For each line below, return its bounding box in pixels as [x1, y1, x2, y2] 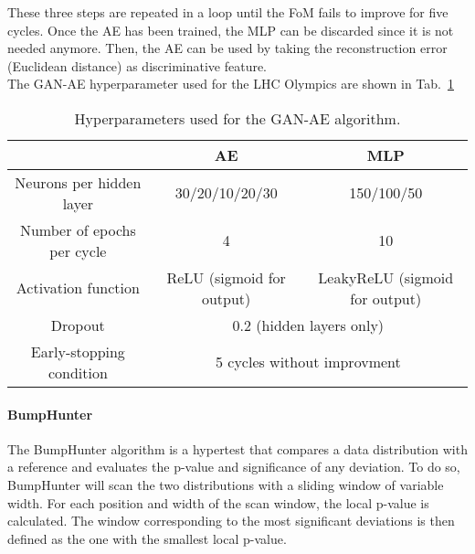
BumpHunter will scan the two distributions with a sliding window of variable [7, 474, 444, 494]
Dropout [50, 314, 105, 336]
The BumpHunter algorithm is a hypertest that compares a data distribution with [7, 439, 468, 458]
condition [47, 361, 108, 383]
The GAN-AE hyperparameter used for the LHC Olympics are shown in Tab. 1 [7, 74, 454, 93]
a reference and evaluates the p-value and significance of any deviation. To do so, [7, 457, 460, 476]
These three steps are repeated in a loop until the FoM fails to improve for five [7, 3, 449, 21]
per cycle [49, 240, 107, 261]
